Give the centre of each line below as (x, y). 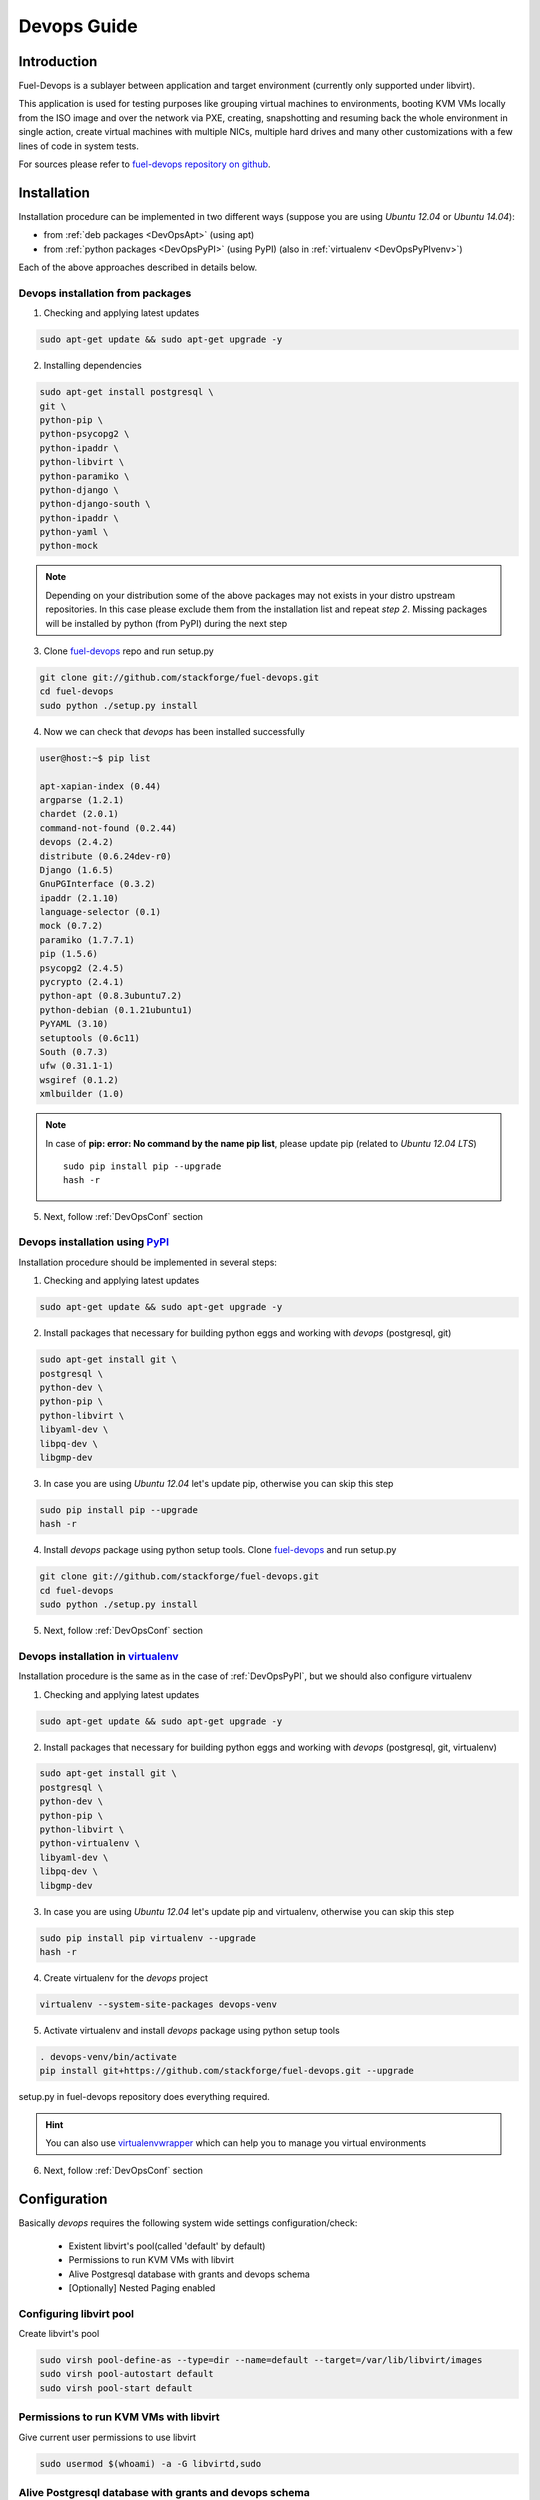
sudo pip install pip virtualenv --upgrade (148, 1938)
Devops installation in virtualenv (98, 1656)
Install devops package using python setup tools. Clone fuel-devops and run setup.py (220, 1550)
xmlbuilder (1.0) (82, 1094)
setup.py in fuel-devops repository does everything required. (144, 2097)
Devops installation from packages (105, 293)
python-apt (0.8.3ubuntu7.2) (111, 996)
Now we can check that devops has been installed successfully (174, 731)
